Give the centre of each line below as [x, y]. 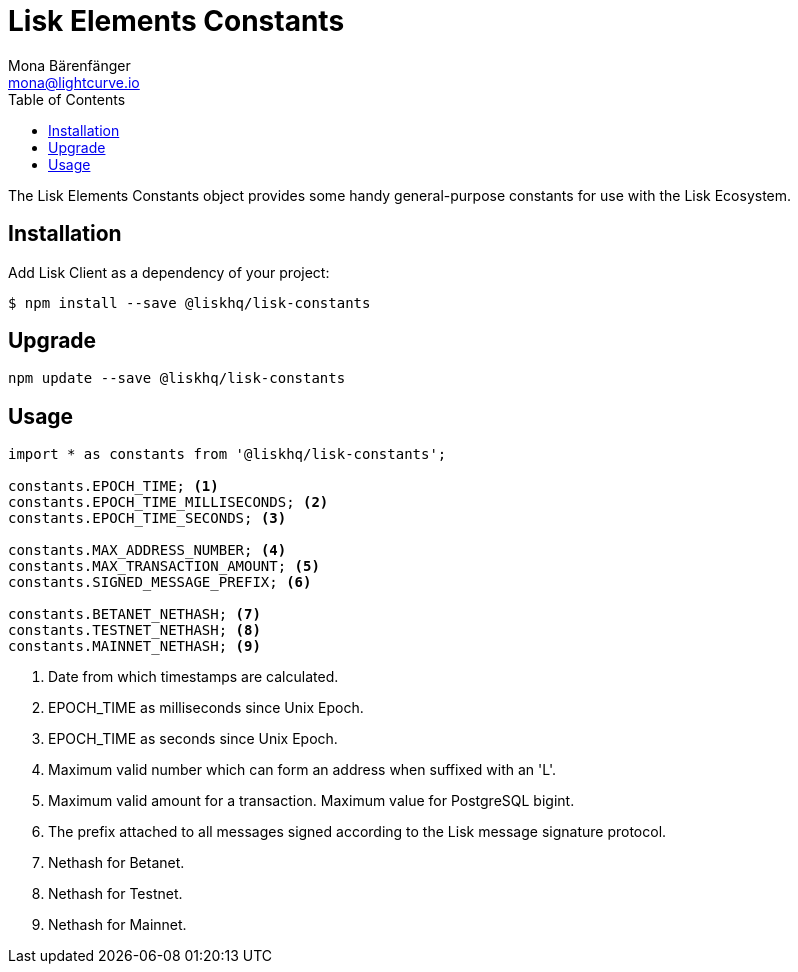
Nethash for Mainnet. [117, 925]
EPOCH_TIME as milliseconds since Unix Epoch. [206, 708]
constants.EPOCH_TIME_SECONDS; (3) [147, 518]
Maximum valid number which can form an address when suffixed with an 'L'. [302, 770]
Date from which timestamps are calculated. [193, 677]
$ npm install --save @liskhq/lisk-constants [189, 302]
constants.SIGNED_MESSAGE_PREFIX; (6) [160, 582]
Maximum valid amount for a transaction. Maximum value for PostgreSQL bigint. [311, 801]
